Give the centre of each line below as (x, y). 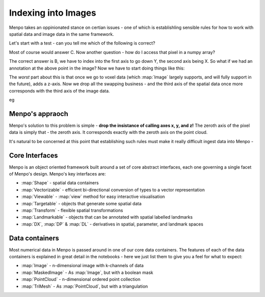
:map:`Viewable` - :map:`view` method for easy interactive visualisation (93, 197)
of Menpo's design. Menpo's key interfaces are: (57, 174)
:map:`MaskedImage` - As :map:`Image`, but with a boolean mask (87, 272)
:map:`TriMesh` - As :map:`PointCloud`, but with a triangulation (85, 286)
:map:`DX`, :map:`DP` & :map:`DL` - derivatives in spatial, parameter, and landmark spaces (112, 224)
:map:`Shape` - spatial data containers (60, 183)
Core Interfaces (34, 155)
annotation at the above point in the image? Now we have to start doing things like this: (97, 68)
